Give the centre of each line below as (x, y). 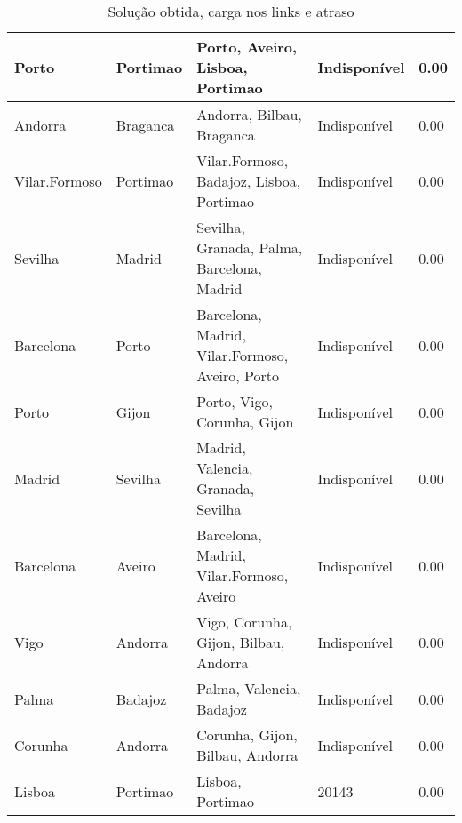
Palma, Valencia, (249, 688)
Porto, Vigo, (235, 401)
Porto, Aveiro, (247, 47)
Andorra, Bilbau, (249, 114)
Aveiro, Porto (238, 376)
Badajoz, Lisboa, (249, 181)
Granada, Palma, (250, 248)
